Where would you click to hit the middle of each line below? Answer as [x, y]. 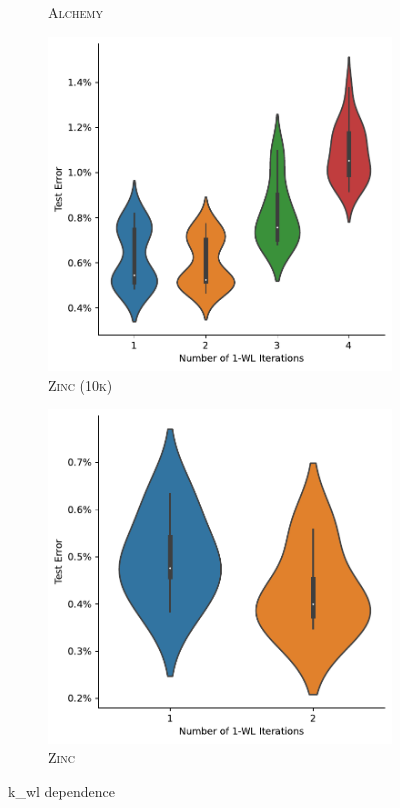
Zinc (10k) [80, 384]
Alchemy [75, 12]
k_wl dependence [61, 790]
